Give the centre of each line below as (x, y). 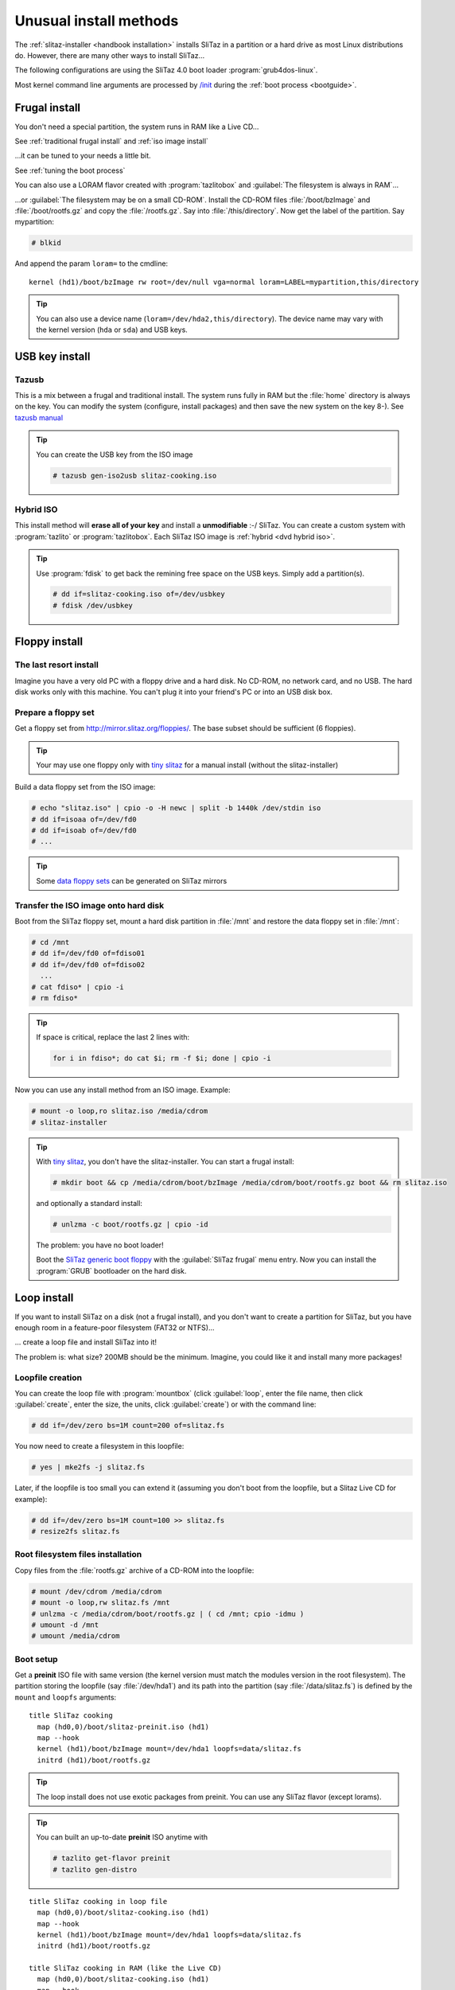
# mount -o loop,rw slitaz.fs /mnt (101, 1603)
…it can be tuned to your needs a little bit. (83, 156)
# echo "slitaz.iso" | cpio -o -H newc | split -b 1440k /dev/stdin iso (176, 808)
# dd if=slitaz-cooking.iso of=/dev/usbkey (139, 594)
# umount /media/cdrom (76, 1636)
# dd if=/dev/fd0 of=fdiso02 (88, 964)
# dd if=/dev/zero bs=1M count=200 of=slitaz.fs (128, 1426)
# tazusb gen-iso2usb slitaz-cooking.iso (135, 475)
